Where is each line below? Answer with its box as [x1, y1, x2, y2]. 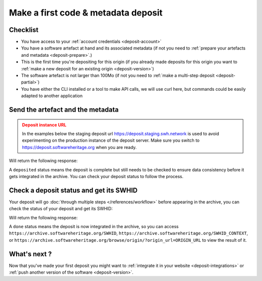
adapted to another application [21, 93, 82, 99]
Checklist [9, 26, 39, 34]
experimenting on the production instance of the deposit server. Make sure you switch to [22, 137, 200, 143]
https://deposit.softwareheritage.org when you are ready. [22, 144, 137, 150]
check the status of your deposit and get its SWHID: [9, 206, 113, 212]
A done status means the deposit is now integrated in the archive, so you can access [9, 224, 179, 230]
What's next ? [9, 250, 52, 258]
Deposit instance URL [22, 122, 66, 128]
